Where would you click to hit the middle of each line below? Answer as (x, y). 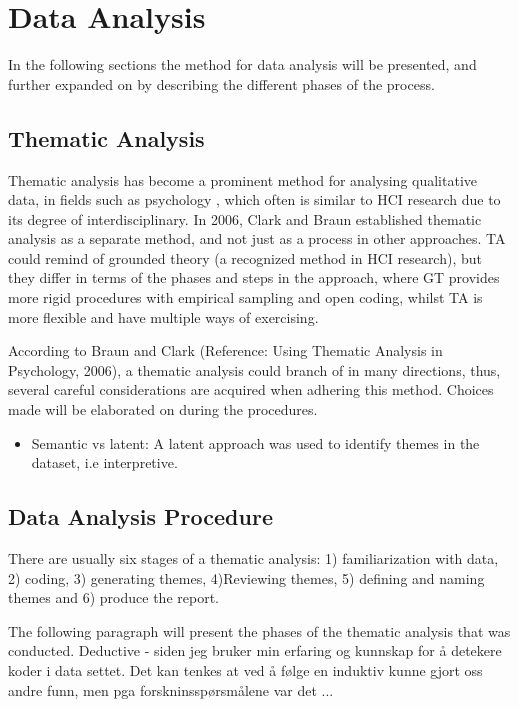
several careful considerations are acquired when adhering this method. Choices (251, 389)
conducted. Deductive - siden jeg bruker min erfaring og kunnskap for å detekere (255, 650)
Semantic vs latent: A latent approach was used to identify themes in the (255, 442)
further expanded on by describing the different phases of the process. (221, 83)
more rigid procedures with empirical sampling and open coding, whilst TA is (245, 297)
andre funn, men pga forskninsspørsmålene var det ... (171, 689)
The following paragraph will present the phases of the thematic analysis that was (259, 630)
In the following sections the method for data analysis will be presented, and (242, 64)
